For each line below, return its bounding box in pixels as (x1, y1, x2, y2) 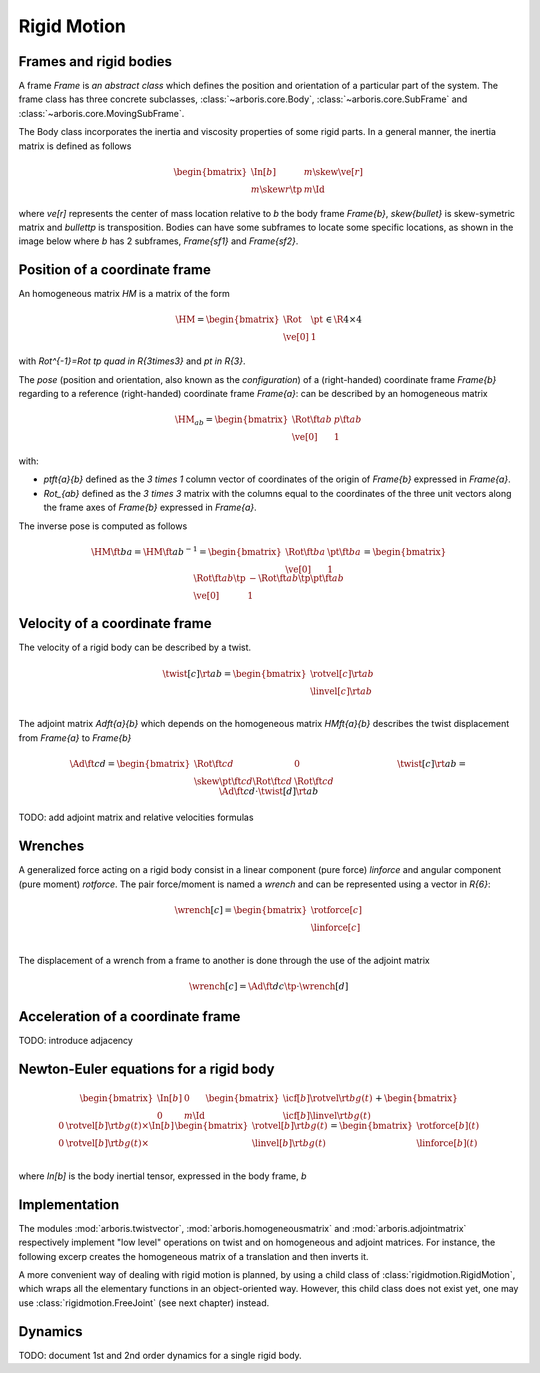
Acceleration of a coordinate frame (18, 1008, 241, 1025)
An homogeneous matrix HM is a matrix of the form (18, 288, 230, 300)
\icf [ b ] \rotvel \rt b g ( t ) (282, 1093, 373, 1104)
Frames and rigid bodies (18, 53, 173, 70)
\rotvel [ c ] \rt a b (310, 668, 375, 679)
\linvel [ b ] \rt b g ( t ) (251, 1138, 327, 1149)
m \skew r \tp (250, 183, 303, 195)
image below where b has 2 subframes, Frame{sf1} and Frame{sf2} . (18, 235, 299, 247)
